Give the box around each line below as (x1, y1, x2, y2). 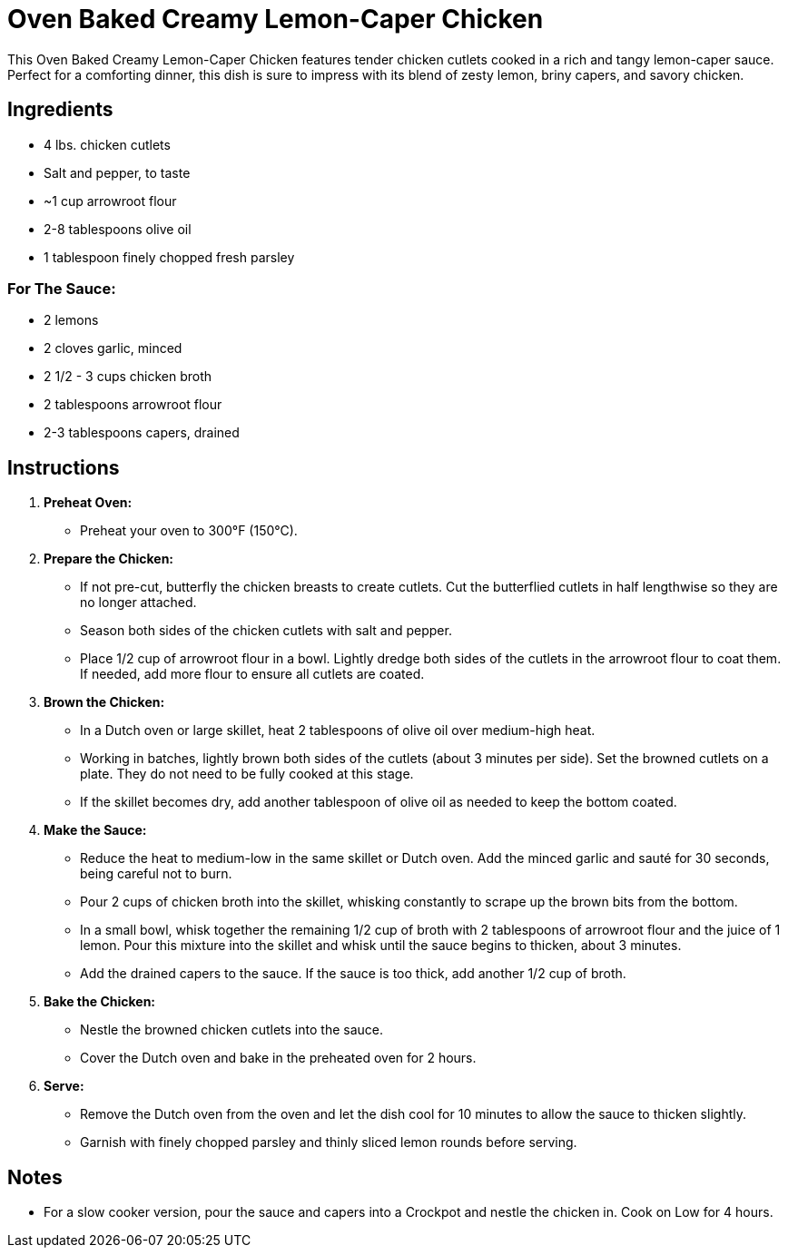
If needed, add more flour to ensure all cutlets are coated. (80, 666, 425, 682)
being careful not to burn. (80, 866, 232, 882)
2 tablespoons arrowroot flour (44, 397, 222, 413)
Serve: (44, 1078, 84, 1094)
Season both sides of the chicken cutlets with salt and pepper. (80, 623, 452, 639)
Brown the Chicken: (44, 694, 165, 711)
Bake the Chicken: (44, 994, 156, 1010)
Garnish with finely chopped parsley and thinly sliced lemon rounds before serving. (80, 1134, 577, 1151)
